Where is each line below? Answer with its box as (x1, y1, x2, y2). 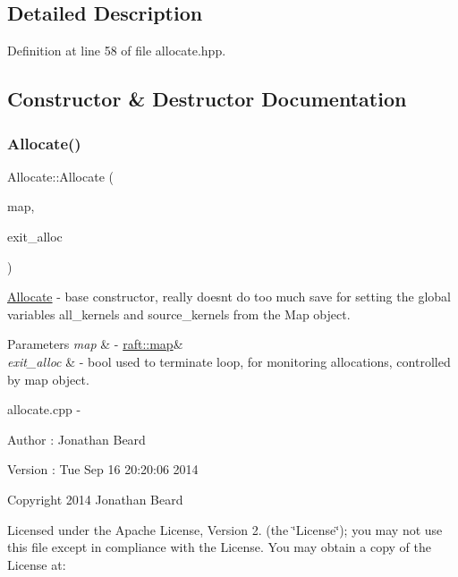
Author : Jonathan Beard (7, 429, 146, 448)
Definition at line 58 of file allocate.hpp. (7, 41, 226, 60)
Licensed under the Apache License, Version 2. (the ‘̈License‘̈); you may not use (7, 520, 443, 539)
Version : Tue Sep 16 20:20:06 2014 (7, 460, 199, 479)
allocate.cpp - (7, 400, 81, 419)
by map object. (7, 369, 89, 388)
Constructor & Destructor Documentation (7, 85, 407, 113)
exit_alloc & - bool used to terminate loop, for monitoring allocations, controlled (7, 352, 451, 370)
